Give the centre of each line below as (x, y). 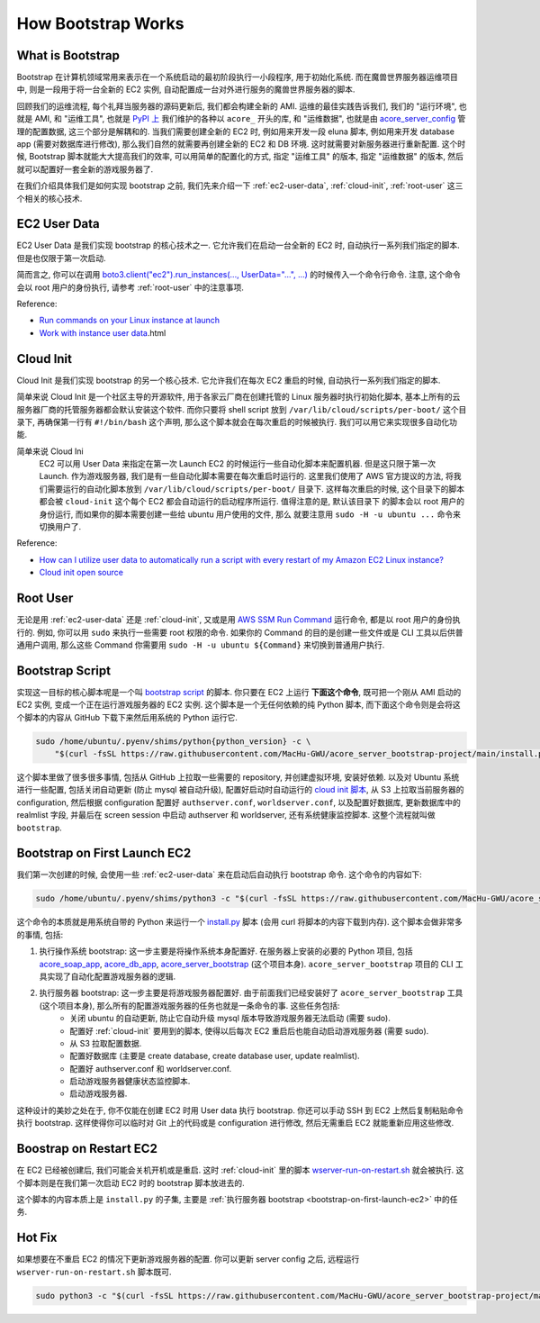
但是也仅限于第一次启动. (62, 258)
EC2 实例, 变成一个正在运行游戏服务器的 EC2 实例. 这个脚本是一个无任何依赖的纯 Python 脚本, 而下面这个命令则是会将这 (238, 705)
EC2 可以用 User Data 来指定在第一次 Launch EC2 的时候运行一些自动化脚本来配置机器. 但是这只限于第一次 (238, 464)
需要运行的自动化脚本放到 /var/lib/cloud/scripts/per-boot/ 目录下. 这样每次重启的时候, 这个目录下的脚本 (256, 489)
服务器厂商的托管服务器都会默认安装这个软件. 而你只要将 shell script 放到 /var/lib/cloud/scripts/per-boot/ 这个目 (242, 409)
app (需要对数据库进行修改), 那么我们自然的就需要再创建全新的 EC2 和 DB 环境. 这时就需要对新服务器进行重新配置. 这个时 (241, 144)
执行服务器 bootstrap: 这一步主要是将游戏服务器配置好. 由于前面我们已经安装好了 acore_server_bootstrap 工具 (251, 993)
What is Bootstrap (68, 55)
